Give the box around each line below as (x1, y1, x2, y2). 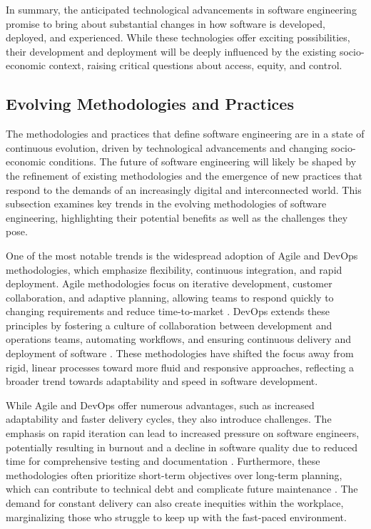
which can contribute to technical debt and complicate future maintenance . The (6, 481, 358, 496)
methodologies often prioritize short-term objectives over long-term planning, (6, 467, 342, 482)
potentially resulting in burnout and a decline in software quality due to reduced (6, 439, 358, 454)
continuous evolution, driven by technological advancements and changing (6, 140, 328, 155)
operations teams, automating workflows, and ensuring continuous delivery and (6, 332, 351, 346)
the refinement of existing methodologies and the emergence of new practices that (6, 168, 363, 183)
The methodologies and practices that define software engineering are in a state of (6, 126, 365, 141)
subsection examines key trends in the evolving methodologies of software (6, 196, 327, 211)
